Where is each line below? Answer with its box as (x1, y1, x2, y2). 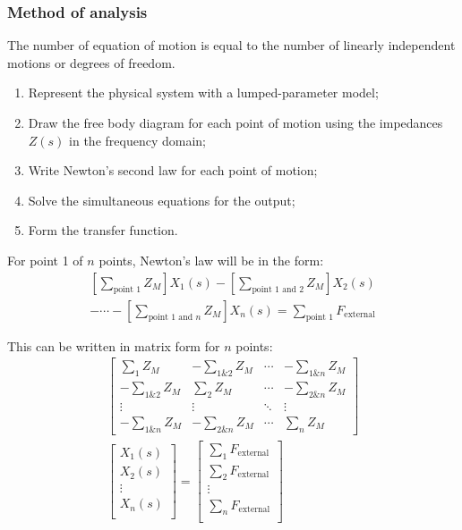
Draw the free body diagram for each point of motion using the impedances (28, 114, 443, 131)
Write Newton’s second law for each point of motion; (28, 161, 318, 180)
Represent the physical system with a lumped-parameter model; (28, 83, 379, 102)
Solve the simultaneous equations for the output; (28, 190, 295, 209)
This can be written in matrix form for (7, 336, 220, 355)
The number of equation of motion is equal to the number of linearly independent (7, 36, 456, 55)
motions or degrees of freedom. (7, 53, 175, 72)
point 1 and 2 (252, 285, 304, 295)
